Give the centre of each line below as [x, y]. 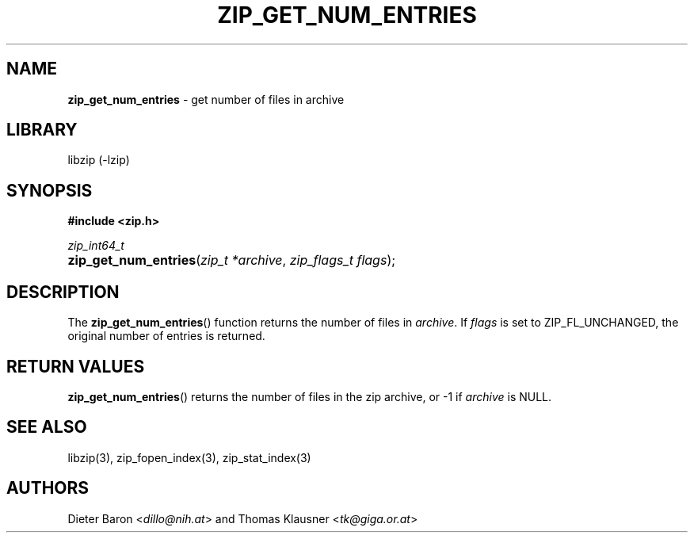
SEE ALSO [47, 427]
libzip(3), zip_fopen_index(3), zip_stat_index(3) [189, 457]
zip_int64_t [96, 246]
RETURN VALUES [76, 366]
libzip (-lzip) [99, 160]
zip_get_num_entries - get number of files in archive [206, 99]
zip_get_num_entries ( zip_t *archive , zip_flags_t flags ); [232, 260]
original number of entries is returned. [166, 336]
